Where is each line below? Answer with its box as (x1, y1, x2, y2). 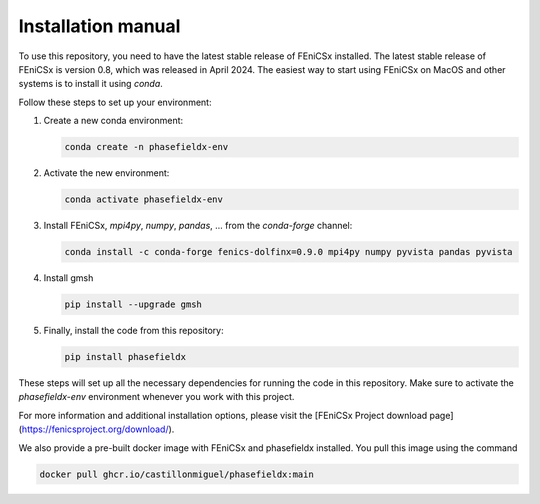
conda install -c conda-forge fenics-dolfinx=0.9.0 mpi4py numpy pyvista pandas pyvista (64, 246, 514, 258)
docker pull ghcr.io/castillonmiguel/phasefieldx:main (39, 468, 314, 480)
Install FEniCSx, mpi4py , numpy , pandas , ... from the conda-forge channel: (43, 220, 353, 232)
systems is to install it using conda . (18, 78, 164, 90)
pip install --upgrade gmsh (64, 299, 202, 310)
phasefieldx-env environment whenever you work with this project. (18, 391, 295, 403)
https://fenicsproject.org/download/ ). (21, 423, 175, 435)
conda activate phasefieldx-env (64, 194, 224, 205)
